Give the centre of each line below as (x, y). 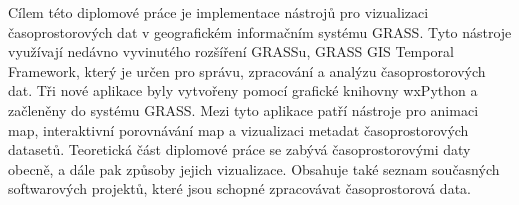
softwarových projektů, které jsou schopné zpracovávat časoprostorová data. (239, 188)
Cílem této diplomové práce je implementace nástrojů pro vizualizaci (218, 12)
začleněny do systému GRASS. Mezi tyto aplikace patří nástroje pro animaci (243, 109)
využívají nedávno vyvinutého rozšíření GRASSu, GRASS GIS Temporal (231, 51)
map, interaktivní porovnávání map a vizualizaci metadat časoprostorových (238, 129)
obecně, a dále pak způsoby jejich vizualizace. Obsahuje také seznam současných (254, 168)
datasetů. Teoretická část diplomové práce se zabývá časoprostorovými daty (239, 149)
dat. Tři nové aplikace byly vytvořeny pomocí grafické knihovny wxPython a (243, 90)
